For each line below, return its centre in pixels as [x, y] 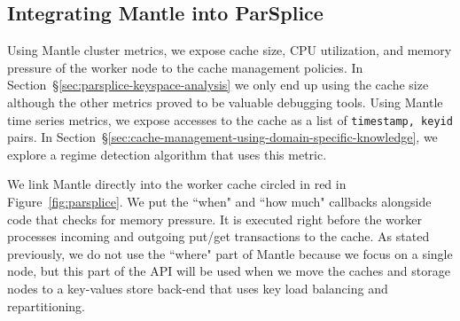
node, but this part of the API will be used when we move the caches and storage [229, 271]
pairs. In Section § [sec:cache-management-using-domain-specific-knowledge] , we [222, 137]
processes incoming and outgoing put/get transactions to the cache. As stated [218, 236]
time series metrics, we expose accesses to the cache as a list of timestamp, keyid [230, 119]
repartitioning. [47, 305]
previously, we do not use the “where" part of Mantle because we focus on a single [230, 253]
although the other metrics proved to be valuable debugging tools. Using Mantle [225, 102]
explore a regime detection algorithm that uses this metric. [167, 154]
